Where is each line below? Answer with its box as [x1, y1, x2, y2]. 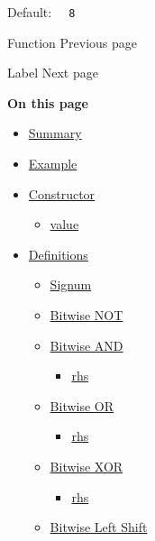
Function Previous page [7, 32, 138, 51]
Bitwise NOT [50, 306, 123, 324]
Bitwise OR [50, 396, 114, 415]
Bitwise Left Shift [50, 518, 148, 536]
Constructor [28, 184, 96, 203]
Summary [28, 124, 82, 142]
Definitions [28, 244, 88, 263]
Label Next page [7, 63, 98, 82]
